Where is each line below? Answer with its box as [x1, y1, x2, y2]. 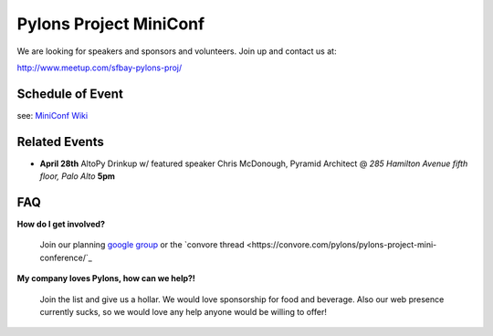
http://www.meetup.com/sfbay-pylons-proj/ [16, 62, 183, 73]
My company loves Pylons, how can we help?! [16, 273, 196, 284]
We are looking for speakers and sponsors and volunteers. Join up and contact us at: [16, 46, 337, 57]
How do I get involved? [16, 219, 105, 230]
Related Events [16, 133, 104, 150]
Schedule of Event [16, 86, 123, 101]
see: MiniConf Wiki [16, 110, 89, 121]
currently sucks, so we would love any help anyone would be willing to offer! [39, 307, 328, 317]
